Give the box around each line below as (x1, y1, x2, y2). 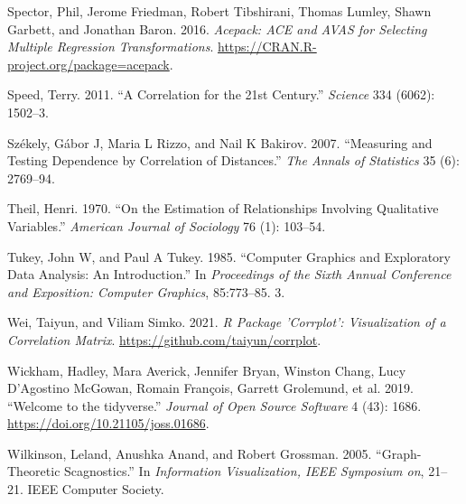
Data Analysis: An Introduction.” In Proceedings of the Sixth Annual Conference (7, 265, 452, 284)
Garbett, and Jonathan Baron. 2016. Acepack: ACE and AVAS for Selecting (7, 19, 427, 38)
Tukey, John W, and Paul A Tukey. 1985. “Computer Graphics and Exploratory (7, 247, 452, 266)
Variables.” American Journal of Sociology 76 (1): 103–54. (7, 216, 326, 235)
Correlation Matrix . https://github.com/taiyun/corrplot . (7, 330, 322, 349)
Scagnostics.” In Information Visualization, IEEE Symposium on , (64, 462, 424, 481)
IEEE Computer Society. (27, 480, 164, 499)
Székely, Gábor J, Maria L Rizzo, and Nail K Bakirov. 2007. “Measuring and (7, 133, 433, 152)
